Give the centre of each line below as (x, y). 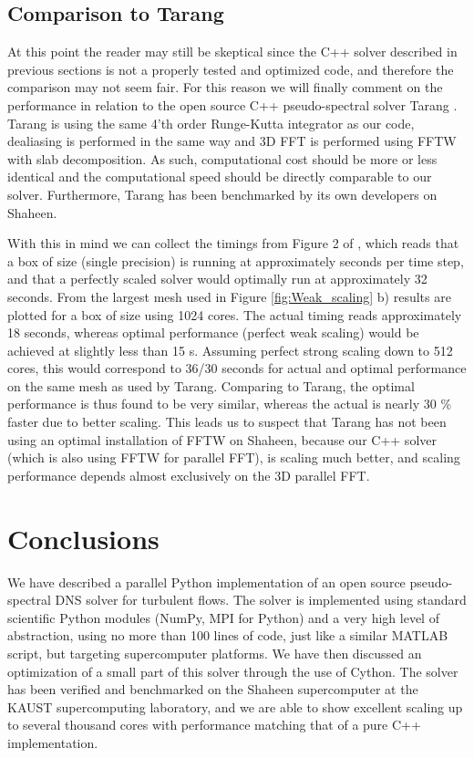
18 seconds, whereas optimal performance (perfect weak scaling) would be (213, 332)
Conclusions (83, 538)
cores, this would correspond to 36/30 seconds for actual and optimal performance (237, 368)
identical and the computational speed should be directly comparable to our (220, 177)
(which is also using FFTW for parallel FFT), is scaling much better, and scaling (234, 457)
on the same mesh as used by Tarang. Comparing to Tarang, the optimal (211, 385)
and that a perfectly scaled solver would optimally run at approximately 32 (217, 279)
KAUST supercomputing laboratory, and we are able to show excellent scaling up (235, 706)
